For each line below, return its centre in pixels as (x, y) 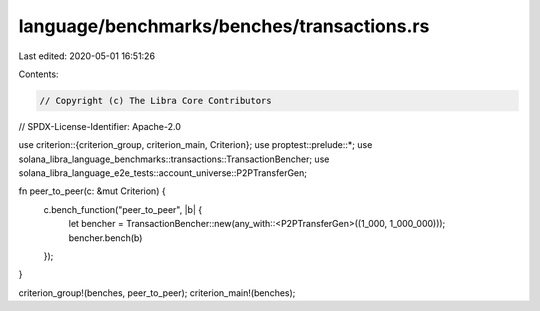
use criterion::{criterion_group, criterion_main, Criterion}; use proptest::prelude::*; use (195, 145)
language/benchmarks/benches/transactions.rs (224, 26)
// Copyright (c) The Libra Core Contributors (155, 100)
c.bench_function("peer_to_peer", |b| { (123, 209)
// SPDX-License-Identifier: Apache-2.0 (100, 126)
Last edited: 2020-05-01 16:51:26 (86, 56)
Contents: (38, 74)
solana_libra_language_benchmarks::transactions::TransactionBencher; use (174, 159)
